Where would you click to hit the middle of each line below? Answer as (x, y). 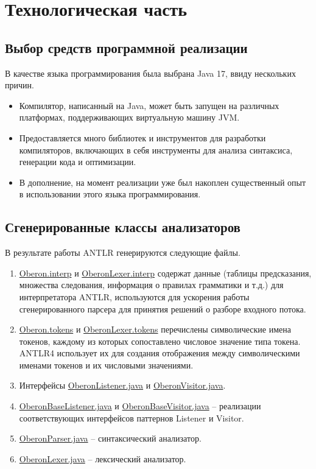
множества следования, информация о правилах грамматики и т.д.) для (151, 285)
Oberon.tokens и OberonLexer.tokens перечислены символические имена (155, 329)
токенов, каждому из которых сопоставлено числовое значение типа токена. (160, 341)
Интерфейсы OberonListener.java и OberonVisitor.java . (122, 385)
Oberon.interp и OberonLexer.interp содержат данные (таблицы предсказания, (165, 273)
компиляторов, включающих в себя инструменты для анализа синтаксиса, (156, 150)
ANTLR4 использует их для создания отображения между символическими (160, 353)
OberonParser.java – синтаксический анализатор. (110, 438)
